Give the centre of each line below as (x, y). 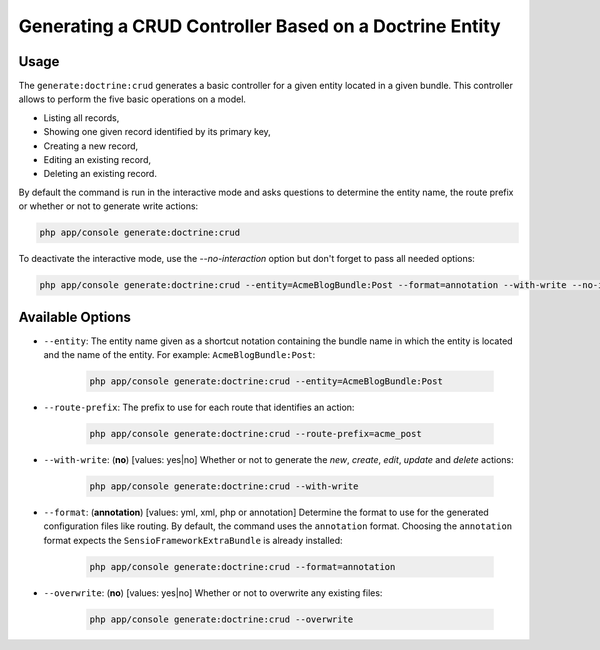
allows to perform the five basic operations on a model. (132, 99)
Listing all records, (81, 117)
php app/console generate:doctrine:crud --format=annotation (242, 566)
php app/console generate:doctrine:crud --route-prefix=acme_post (255, 433)
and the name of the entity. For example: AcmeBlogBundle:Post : (179, 355)
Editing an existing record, (97, 160)
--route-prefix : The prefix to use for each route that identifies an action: (199, 407)
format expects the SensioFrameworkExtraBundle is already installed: (193, 540)
